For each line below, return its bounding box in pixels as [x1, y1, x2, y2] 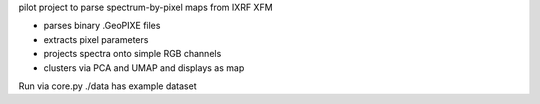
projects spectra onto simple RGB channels [43, 48, 222, 60]
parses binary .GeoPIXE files [43, 20, 161, 32]
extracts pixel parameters [43, 33, 149, 45]
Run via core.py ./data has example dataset [18, 80, 197, 92]
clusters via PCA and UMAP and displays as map [43, 61, 245, 74]
